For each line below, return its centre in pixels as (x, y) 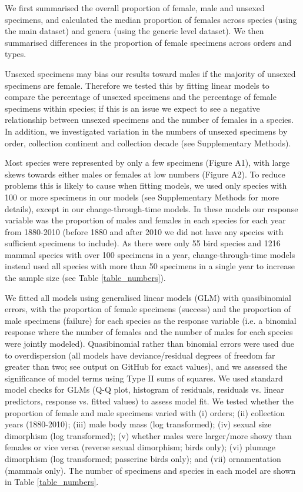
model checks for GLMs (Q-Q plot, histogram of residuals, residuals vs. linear (144, 389)
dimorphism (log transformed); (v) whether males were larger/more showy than (148, 435)
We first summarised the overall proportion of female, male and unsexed (135, 8)
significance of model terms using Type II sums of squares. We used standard (144, 378)
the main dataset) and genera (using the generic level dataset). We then (134, 31)
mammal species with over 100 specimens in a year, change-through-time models (150, 254)
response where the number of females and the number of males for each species (149, 332)
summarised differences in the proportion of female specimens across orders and (148, 42)
